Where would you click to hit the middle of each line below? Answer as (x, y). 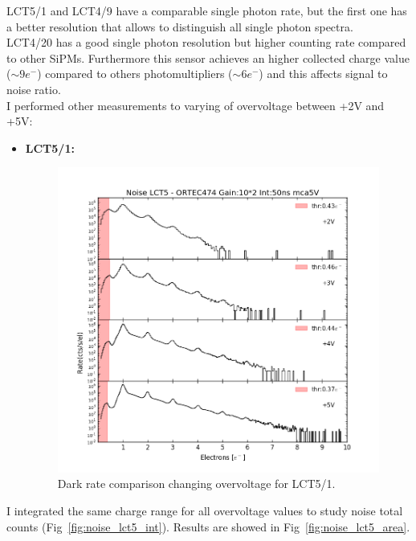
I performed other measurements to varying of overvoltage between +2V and (196, 105)
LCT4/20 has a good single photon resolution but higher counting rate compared (206, 42)
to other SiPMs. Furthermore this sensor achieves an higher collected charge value (208, 57)
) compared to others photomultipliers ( (135, 74)
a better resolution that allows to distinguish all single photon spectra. (180, 26)
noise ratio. (34, 89)
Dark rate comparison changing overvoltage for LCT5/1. (196, 484)
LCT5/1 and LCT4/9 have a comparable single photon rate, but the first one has (207, 10)
